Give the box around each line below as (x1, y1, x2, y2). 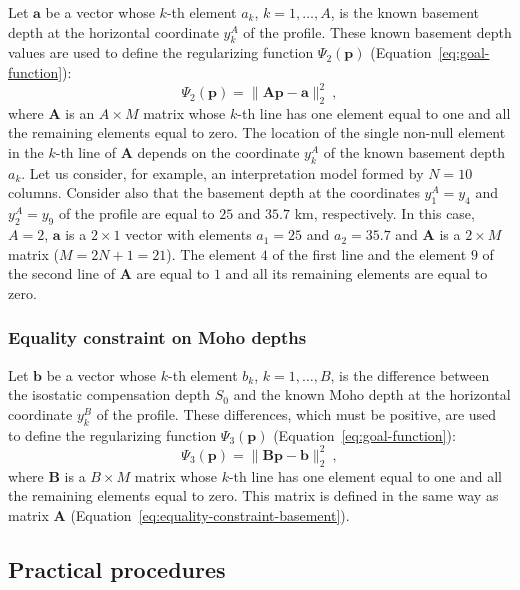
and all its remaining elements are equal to (225, 263, 488, 284)
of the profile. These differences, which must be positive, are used (96, 403, 497, 424)
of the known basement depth (323, 142, 506, 163)
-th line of (55, 142, 117, 163)
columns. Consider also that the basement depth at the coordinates (8, 182, 420, 203)
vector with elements (125, 224, 252, 245)
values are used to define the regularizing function (8, 42, 314, 63)
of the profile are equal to (58, 203, 215, 224)
